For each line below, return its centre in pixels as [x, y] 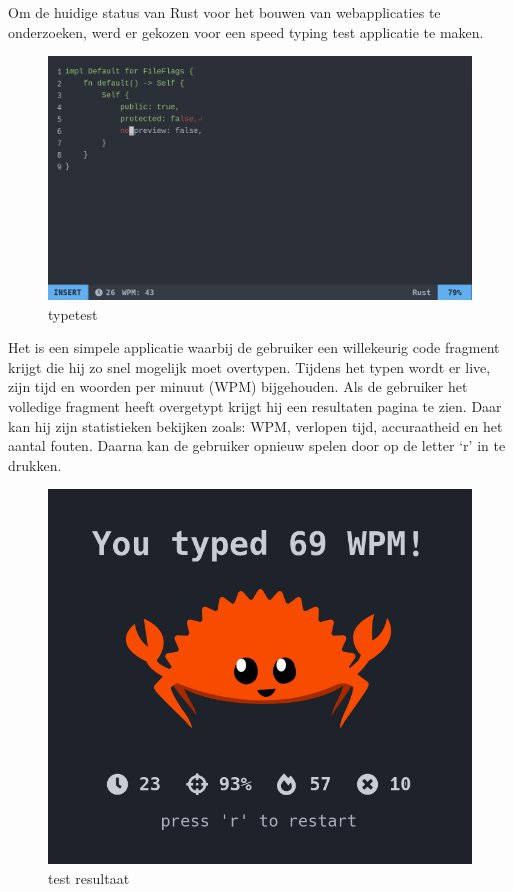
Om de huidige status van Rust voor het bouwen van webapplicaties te [224, 12]
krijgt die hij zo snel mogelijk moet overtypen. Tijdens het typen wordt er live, [249, 366]
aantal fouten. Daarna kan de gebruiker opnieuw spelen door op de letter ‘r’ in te [257, 445]
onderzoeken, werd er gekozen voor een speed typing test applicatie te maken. [246, 31]
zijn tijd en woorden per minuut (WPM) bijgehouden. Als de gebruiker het [238, 386]
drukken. [35, 464]
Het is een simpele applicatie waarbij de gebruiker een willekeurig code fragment [254, 347]
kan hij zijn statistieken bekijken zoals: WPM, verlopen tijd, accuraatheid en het [255, 425]
